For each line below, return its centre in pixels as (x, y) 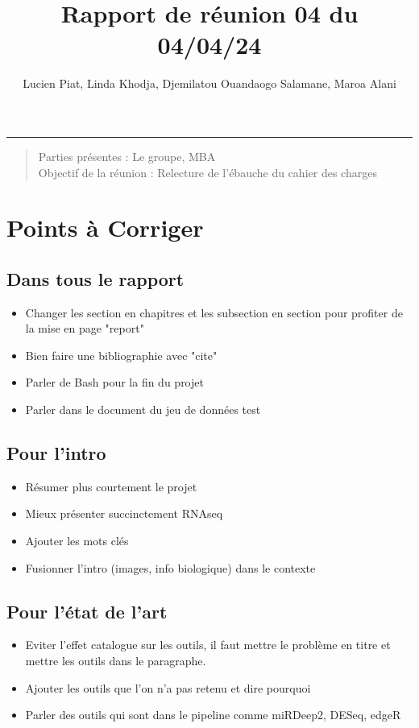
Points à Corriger (105, 227)
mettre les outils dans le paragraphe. (116, 661)
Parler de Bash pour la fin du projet (114, 382)
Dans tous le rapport (95, 278)
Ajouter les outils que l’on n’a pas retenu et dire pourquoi (168, 687)
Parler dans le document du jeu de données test (143, 409)
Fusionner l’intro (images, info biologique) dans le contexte (170, 567)
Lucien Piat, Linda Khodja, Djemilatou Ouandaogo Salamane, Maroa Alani (209, 83)
